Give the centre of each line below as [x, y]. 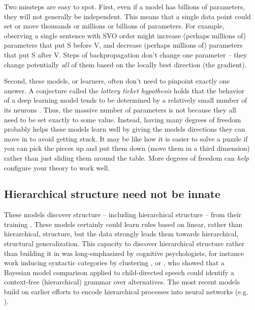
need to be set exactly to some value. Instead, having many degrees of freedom [123, 119]
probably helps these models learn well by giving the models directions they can [125, 129]
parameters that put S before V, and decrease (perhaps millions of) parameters [123, 45]
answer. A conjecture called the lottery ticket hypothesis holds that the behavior [124, 90]
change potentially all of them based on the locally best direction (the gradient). [125, 64]
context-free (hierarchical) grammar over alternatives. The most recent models [122, 282]
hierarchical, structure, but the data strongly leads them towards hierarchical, [121, 234]
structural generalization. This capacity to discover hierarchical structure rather [124, 243]
